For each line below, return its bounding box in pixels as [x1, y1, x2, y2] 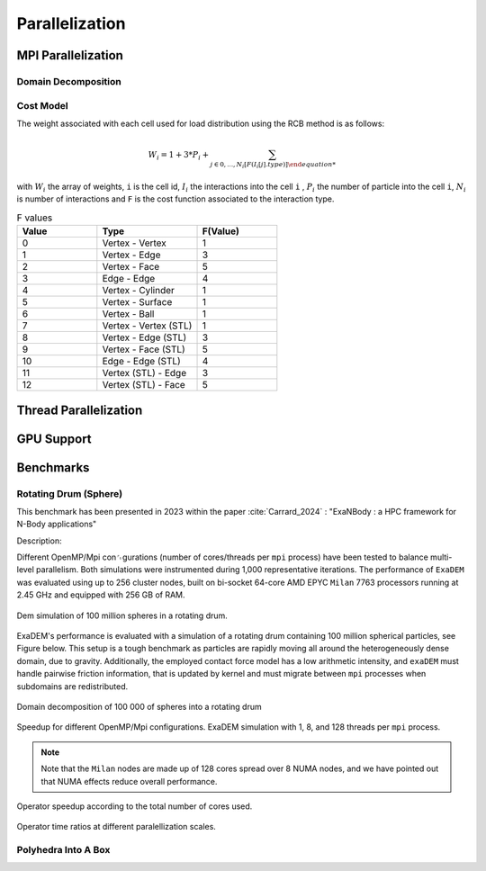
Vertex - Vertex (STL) [102, 319, 193, 332]
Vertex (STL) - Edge [102, 367, 187, 380]
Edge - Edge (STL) [102, 355, 182, 368]
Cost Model [16, 99, 68, 112]
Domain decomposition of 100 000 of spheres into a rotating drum [16, 702, 262, 712]
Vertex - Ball [102, 308, 155, 320]
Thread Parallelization [16, 402, 143, 418]
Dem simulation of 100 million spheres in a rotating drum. [16, 610, 229, 621]
